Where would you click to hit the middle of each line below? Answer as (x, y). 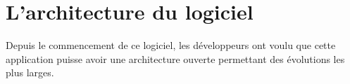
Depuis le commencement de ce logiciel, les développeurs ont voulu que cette (171, 45)
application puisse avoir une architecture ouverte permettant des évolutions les (175, 58)
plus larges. (30, 72)
